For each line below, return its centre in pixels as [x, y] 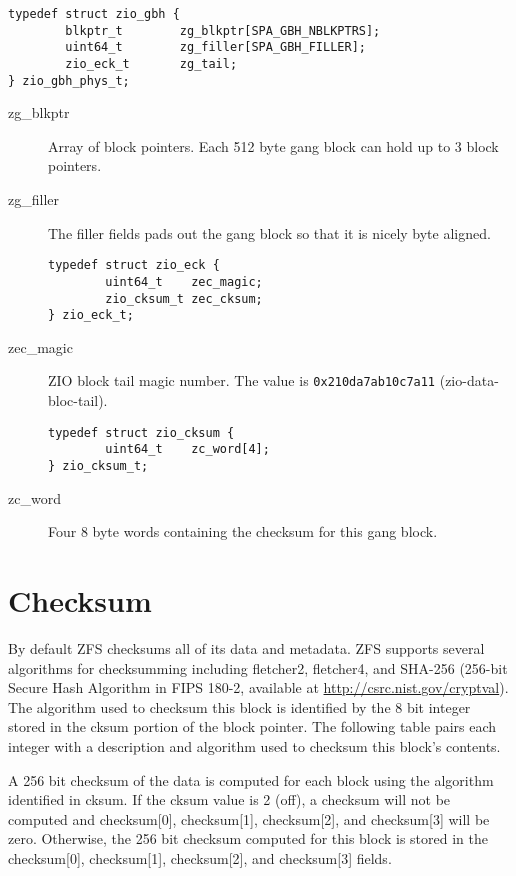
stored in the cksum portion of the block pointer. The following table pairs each [252, 726]
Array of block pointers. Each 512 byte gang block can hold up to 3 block [273, 145]
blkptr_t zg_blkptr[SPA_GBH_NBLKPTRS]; [223, 30]
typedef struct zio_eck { [134, 265]
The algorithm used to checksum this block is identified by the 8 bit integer [239, 706]
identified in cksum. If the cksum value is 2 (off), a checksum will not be [229, 799]
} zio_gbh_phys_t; [69, 80]
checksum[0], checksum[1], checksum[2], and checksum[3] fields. [200, 857]
